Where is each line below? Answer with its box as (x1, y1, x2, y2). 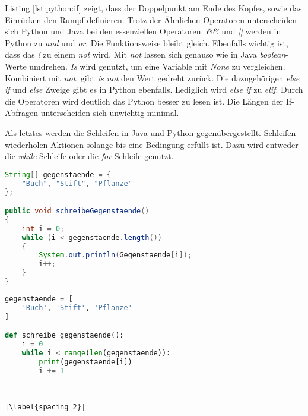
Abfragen (5, 106, 39, 119)
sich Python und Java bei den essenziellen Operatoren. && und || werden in (5, 25, 281, 37)
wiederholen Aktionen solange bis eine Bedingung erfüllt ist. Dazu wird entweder (5, 138, 299, 150)
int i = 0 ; (21, 224, 65, 233)
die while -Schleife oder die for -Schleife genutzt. (5, 150, 174, 162)
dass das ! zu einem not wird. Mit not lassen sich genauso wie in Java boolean (5, 48, 286, 61)
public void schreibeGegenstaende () (5, 207, 150, 215)
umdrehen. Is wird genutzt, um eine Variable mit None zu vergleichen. (29, 59, 285, 72)
